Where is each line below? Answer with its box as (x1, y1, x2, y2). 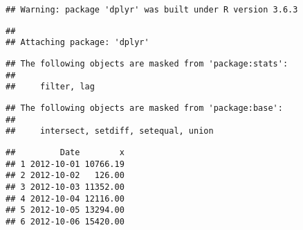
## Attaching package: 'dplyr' (6, 37, 149, 48)
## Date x (6, 147, 125, 157)
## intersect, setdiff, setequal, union (6, 126, 214, 136)
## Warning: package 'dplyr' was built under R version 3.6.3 (6, 5, 298, 15)
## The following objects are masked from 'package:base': (6, 103, 283, 113)
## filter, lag (6, 82, 95, 92)
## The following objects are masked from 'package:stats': (6, 58, 288, 69)
